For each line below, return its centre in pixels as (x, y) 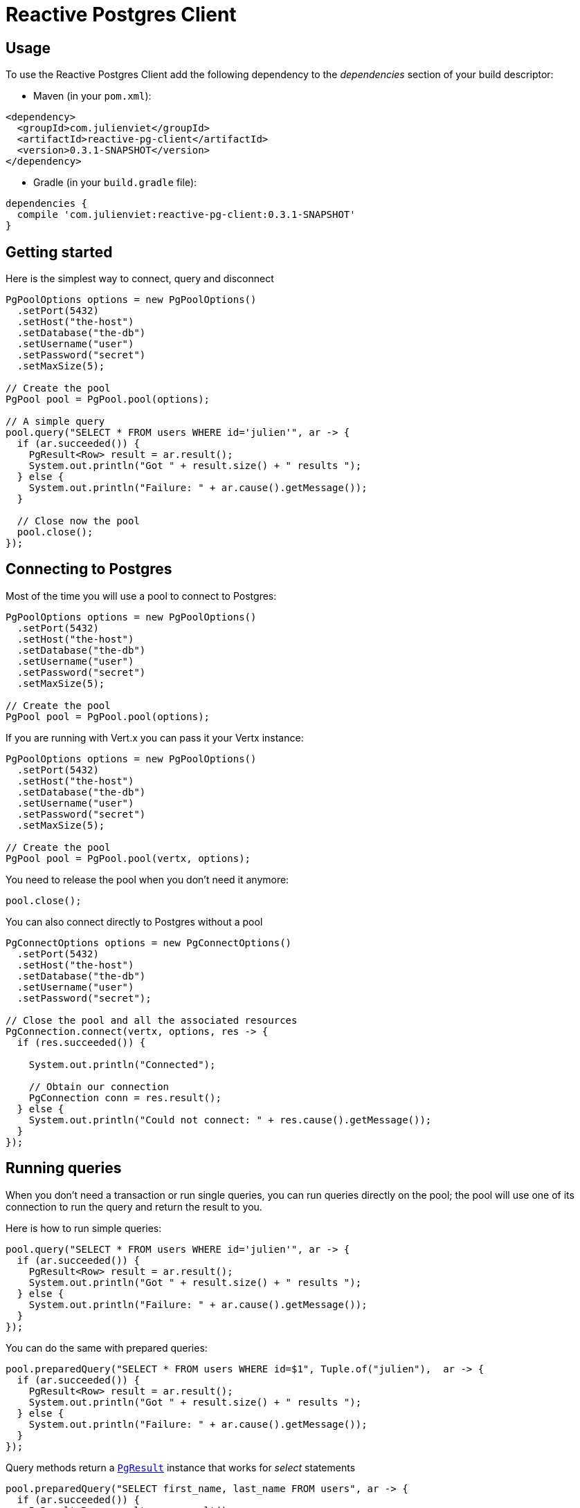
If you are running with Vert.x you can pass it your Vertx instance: (155, 737)
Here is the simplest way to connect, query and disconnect (140, 279)
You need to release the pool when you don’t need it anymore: (147, 879)
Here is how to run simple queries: (84, 1228)
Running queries (64, 1168)
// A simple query (55, 422)
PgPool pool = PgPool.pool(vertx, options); (128, 858)
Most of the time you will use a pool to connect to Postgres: (141, 596)
